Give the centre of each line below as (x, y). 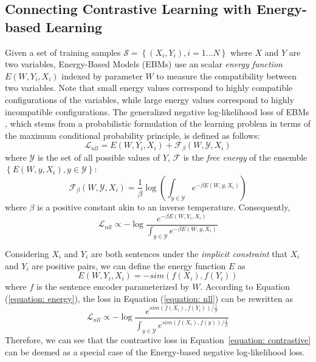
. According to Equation (245, 287)
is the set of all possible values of (98, 157)
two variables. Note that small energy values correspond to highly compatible (149, 88)
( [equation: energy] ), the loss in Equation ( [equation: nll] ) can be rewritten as (149, 298)
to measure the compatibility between (226, 75)
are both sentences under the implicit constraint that (189, 253)
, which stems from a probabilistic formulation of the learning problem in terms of (158, 123)
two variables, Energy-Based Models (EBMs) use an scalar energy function (144, 64)
